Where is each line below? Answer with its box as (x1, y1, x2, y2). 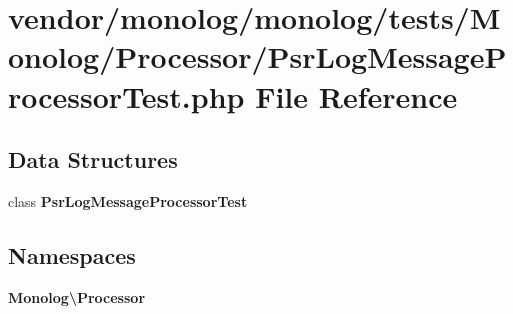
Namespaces (8, 239, 136, 270)
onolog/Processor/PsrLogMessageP (8, 36, 507, 77)
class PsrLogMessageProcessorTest (8, 190, 248, 211)
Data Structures (8, 144, 178, 175)
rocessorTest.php (8, 75, 245, 116)
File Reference (255, 75, 458, 116)
